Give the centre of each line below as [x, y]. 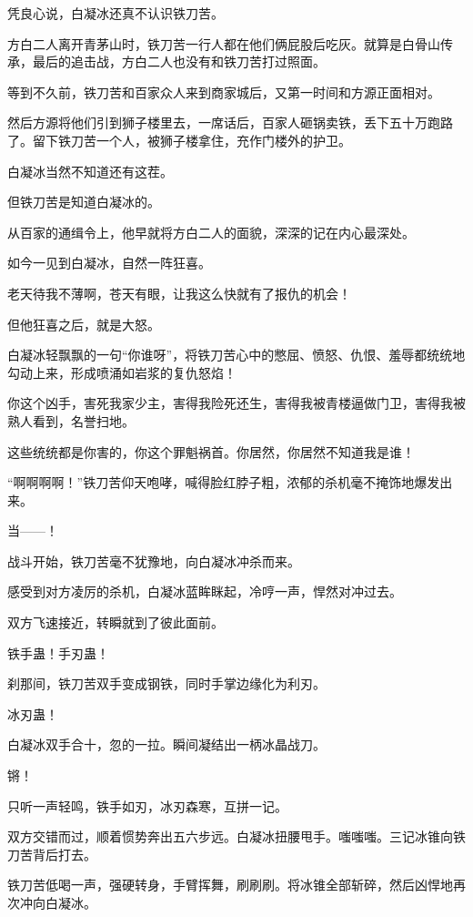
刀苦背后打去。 [52, 854]
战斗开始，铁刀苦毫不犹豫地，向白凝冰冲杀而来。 [154, 560]
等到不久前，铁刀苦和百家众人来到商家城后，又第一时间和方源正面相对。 [224, 92]
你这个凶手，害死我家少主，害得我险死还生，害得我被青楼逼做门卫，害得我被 [236, 403]
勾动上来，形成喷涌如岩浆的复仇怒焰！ [122, 372]
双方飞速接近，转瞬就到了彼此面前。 [116, 622]
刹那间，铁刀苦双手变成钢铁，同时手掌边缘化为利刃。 [166, 683]
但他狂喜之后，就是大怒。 [84, 324]
